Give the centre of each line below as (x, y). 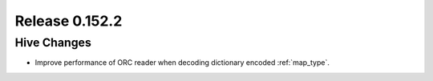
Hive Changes (53, 43)
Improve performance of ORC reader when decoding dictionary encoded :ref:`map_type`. (182, 63)
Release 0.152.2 (69, 21)
